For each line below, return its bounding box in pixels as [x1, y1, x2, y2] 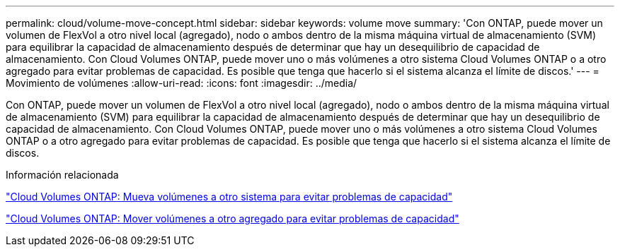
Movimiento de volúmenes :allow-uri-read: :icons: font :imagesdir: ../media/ [6, 77, 357, 89]
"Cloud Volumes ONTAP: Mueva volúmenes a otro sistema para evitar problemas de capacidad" [6, 191, 453, 203]
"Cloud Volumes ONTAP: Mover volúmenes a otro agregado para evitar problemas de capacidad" [6, 212, 459, 224]
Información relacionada [6, 169, 119, 181]
